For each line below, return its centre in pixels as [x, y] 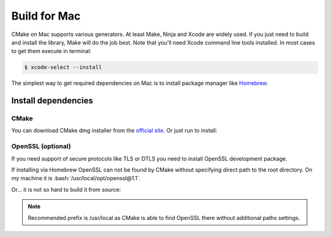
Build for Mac [46, 16]
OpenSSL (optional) [41, 147]
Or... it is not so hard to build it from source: [66, 189]
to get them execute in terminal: [51, 51]
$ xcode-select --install [63, 67]
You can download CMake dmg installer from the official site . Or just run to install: [114, 131]
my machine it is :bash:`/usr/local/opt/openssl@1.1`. [76, 178]
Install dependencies [52, 101]
